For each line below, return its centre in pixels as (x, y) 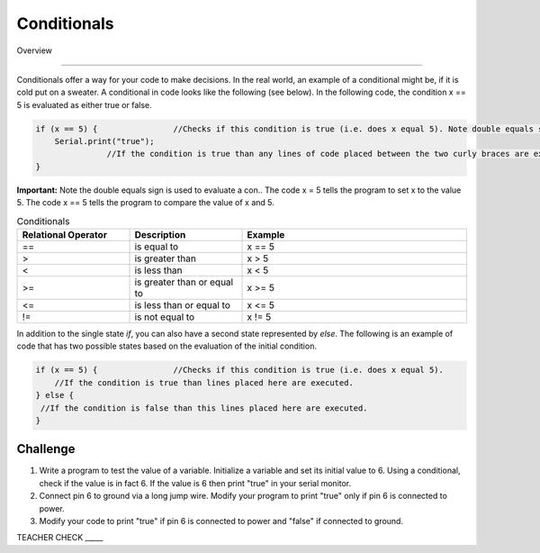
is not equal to (165, 317)
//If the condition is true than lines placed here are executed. (204, 382)
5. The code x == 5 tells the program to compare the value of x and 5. (145, 203)
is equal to (157, 247)
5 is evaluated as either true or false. (84, 104)
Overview (35, 50)
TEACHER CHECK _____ (60, 538)
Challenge (46, 449)
